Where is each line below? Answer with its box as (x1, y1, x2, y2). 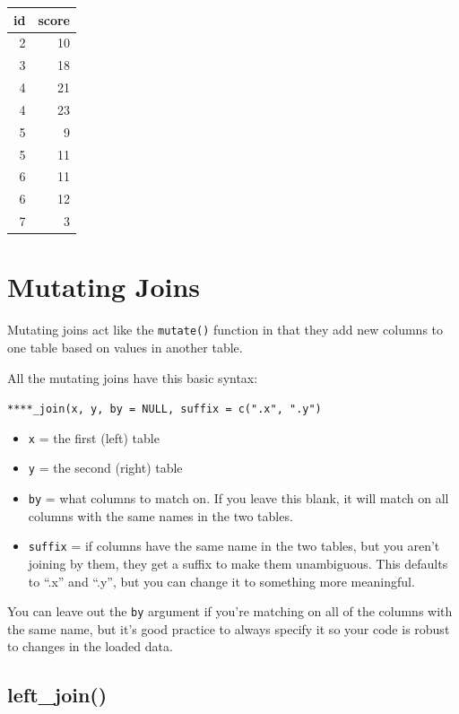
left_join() (7, 681, 108, 709)
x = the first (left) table (28, 428, 160, 447)
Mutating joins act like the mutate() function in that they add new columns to (7, 320, 444, 339)
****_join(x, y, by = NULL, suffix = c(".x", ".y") (7, 403, 322, 416)
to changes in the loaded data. (7, 637, 173, 656)
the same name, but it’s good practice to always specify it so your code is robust (7, 619, 450, 638)
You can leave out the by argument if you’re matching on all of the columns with (7, 602, 453, 621)
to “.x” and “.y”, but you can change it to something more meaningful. (28, 571, 415, 590)
